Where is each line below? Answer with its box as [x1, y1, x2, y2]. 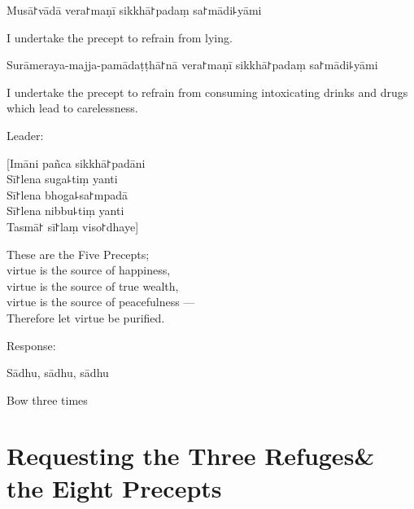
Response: [7, 336, 56, 353]
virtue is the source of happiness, [7, 261, 171, 279]
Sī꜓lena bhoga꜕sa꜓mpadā [7, 186, 129, 203]
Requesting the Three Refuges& [7, 439, 375, 472]
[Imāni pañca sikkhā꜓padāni [7, 154, 146, 171]
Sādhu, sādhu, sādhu [7, 364, 109, 381]
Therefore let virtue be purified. [7, 309, 165, 326]
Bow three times [7, 391, 88, 408]
